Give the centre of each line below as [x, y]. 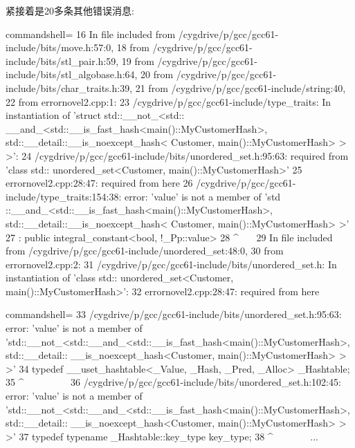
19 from [138, 60]
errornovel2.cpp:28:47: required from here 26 [99, 183]
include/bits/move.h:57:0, [60, 47]
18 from [133, 47]
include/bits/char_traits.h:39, [69, 87]
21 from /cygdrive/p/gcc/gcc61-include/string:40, [240, 87]
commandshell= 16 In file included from [91, 34]
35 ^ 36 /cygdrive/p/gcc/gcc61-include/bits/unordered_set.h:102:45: [173, 382]
